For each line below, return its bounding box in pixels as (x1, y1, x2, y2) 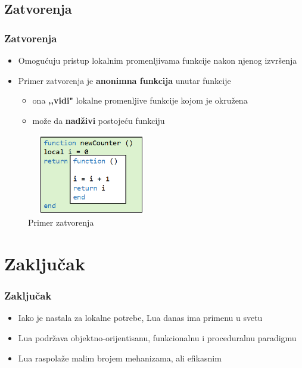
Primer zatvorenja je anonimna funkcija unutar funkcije (18, 74, 231, 86)
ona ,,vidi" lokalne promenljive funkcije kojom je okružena (32, 94, 248, 107)
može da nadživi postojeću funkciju (32, 114, 165, 126)
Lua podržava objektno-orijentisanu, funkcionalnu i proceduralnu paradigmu (18, 332, 297, 344)
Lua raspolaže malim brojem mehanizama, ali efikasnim (18, 351, 222, 364)
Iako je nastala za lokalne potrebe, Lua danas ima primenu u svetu (18, 311, 263, 324)
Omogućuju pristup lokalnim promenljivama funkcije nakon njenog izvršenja (18, 54, 297, 66)
